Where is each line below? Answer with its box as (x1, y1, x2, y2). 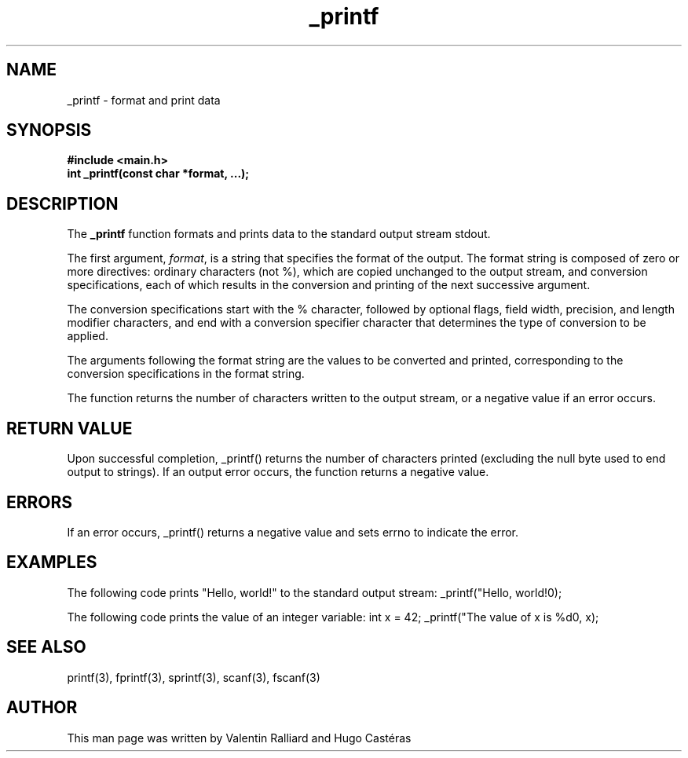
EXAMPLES (6, 552, 97, 573)
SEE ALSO (6, 637, 86, 657)
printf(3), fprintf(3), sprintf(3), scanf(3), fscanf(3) (67, 670, 320, 684)
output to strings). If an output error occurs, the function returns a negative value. (67, 465, 489, 479)
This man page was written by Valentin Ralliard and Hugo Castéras (67, 731, 412, 745)
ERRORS (6, 492, 73, 512)
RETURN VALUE (6, 418, 133, 438)
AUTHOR (6, 698, 78, 718)
